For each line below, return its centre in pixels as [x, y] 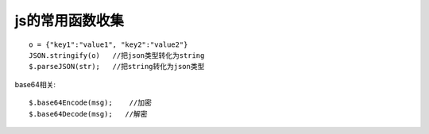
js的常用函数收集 [70, 21]
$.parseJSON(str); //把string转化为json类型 [117, 67]
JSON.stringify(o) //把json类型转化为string [117, 55]
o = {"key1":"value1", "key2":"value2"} [108, 44]
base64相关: [35, 84]
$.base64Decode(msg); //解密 [88, 114]
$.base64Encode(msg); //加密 [91, 103]
